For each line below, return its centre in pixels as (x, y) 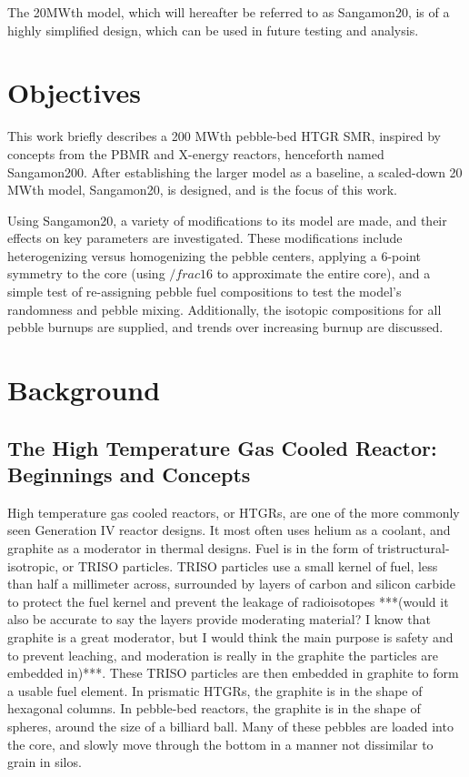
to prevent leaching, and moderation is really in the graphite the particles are (223, 655)
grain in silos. (45, 762)
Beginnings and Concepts (129, 474)
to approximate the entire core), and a (324, 273)
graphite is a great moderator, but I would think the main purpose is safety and (230, 636)
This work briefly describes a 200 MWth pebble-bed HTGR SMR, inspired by (224, 136)
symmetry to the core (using (86, 273)
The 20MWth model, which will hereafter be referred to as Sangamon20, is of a (229, 12)
